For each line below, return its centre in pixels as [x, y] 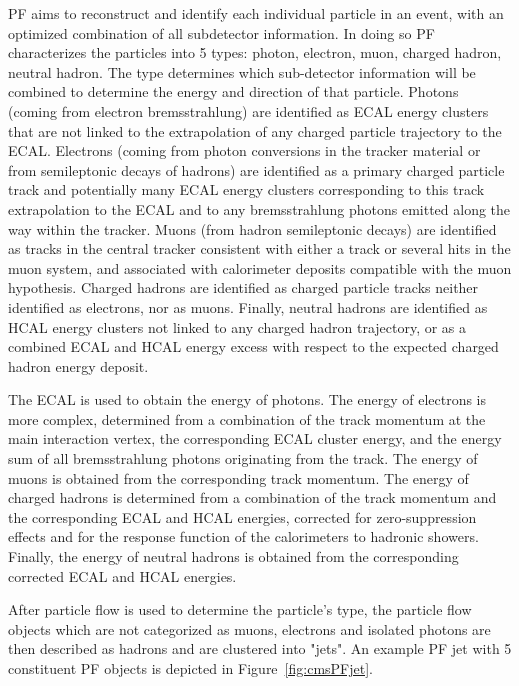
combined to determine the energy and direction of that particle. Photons [233, 91]
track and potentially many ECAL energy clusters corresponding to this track [246, 189]
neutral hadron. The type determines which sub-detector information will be [242, 71]
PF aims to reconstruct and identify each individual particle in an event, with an [256, 13]
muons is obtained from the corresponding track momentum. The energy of [238, 477]
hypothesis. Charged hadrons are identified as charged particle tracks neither [243, 287]
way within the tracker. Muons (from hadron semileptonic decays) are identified [252, 228]
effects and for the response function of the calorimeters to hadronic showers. [243, 536]
